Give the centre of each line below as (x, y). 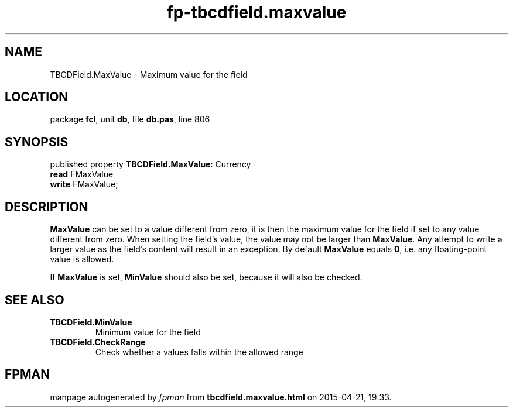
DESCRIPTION (47, 207)
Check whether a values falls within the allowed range (199, 352)
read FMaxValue (82, 174)
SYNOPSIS (37, 142)
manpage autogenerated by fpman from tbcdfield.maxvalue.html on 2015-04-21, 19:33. (221, 397)
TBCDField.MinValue (91, 322)
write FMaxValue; (84, 184)
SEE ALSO (35, 300)
